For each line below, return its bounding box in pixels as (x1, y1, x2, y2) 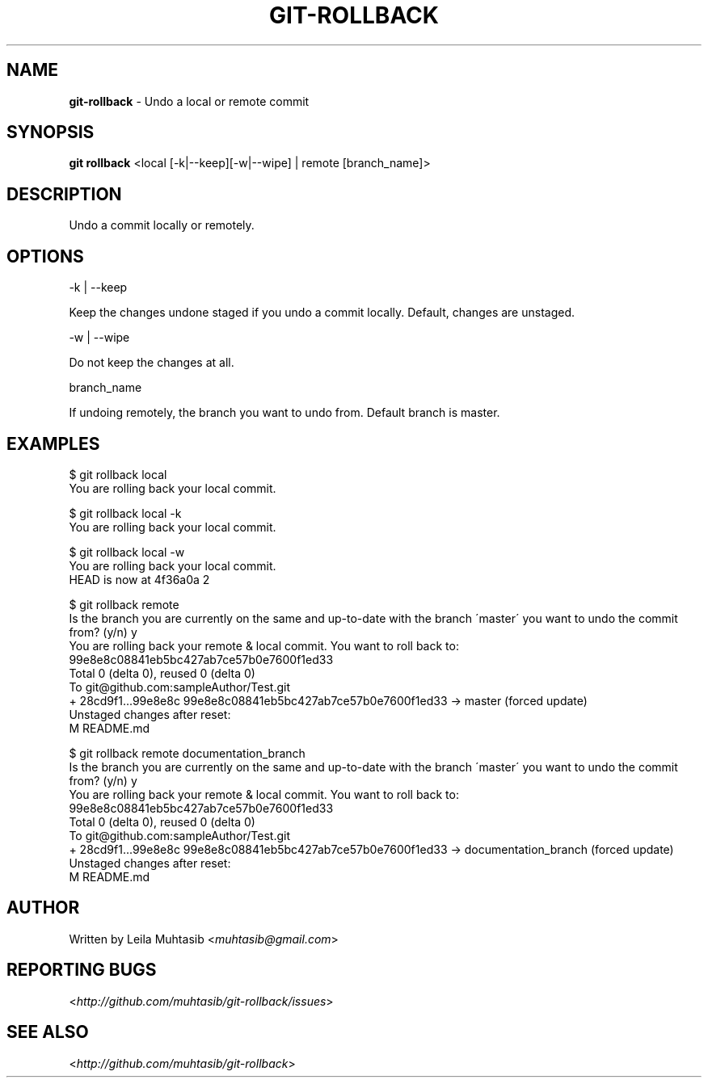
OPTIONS (6, 246, 84, 267)
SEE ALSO (6, 1022, 89, 1043)
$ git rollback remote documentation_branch (69, 746, 306, 760)
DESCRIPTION (6, 183, 122, 204)
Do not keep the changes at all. (69, 355, 234, 370)
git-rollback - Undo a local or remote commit (69, 94, 310, 108)
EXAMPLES (6, 433, 100, 454)
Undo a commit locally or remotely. (69, 218, 255, 233)
